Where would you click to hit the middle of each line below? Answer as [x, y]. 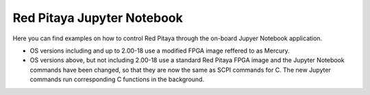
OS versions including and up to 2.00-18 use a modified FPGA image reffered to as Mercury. [160, 51]
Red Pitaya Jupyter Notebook [98, 18]
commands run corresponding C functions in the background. [117, 79]
